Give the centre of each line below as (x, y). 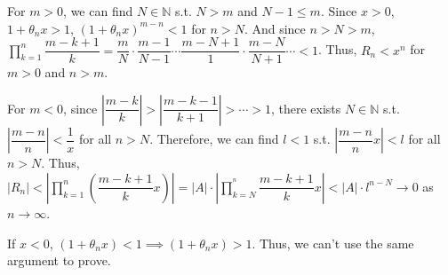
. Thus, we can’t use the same (333, 243)
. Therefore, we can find (214, 139)
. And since (275, 28)
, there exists (306, 108)
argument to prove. (59, 260)
